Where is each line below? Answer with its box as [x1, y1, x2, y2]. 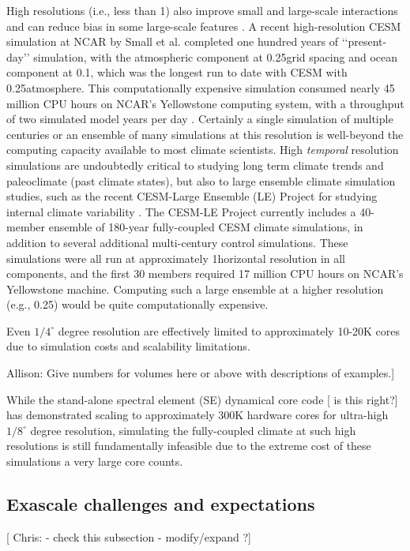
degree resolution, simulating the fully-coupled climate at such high [30, 422, 356, 438]
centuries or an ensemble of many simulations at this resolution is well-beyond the [6, 126, 404, 142]
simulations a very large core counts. [6, 453, 183, 470]
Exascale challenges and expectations [6, 492, 315, 516]
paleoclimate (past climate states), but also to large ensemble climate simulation [6, 172, 396, 189]
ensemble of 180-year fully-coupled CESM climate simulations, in [48, 219, 363, 235]
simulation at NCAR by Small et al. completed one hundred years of [6, 33, 339, 50]
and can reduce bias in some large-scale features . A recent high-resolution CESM [6, 17, 401, 34]
